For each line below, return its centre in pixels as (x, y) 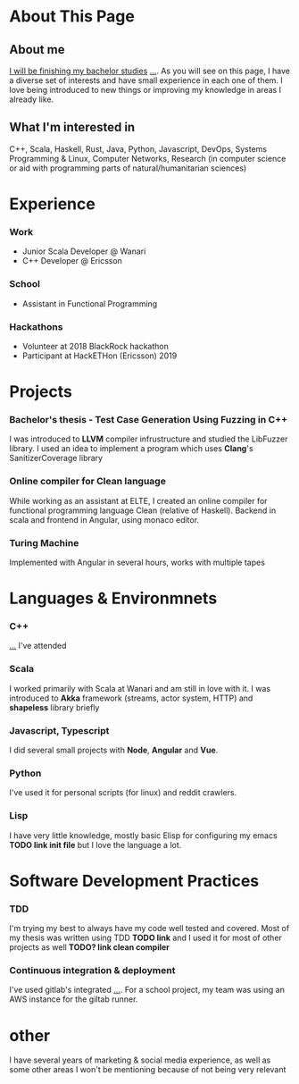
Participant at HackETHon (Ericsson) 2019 (100, 356)
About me (37, 50)
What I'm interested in (72, 127)
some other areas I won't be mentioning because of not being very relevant (148, 1070)
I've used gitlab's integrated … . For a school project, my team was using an (147, 990)
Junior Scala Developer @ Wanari (84, 251)
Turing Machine (44, 542)
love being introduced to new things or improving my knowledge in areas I (145, 90)
